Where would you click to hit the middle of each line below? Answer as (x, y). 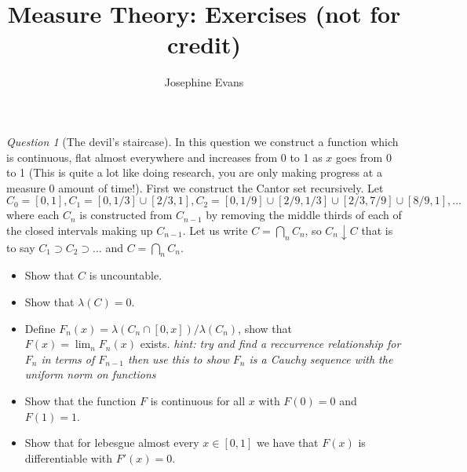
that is (377, 230)
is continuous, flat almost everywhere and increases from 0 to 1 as (164, 157)
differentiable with (69, 457)
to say (21, 247)
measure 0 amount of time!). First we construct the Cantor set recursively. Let (195, 187)
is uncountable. (126, 275)
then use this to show (178, 359)
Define (40, 328)
